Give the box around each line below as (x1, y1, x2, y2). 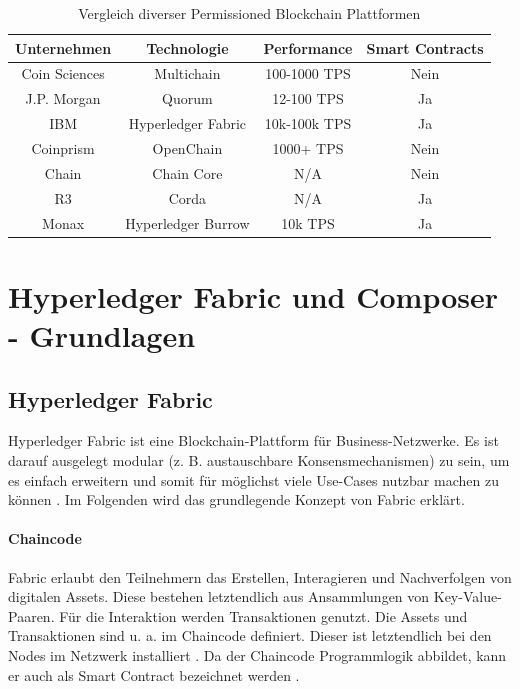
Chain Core (152, 162, 223, 183)
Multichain (154, 63, 221, 84)
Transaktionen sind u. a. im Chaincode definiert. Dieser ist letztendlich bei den (8, 625, 492, 646)
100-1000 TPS (265, 63, 351, 84)
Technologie (146, 37, 229, 58)
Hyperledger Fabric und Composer (8, 275, 499, 316)
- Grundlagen (8, 314, 196, 355)
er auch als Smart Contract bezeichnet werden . (8, 664, 300, 685)
